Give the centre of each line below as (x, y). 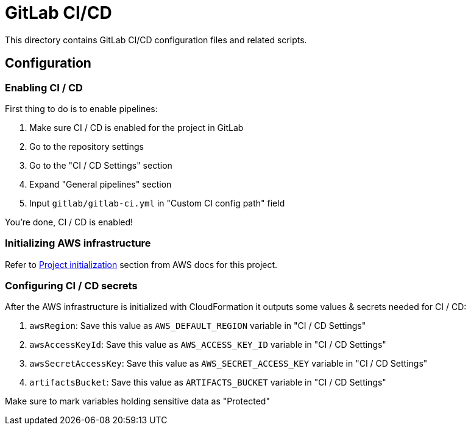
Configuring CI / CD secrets (71, 286)
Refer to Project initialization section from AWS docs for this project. (141, 264)
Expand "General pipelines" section (101, 184)
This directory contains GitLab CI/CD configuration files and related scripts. (156, 40)
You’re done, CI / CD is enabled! (69, 222)
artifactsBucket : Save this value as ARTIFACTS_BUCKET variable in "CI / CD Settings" (208, 382)
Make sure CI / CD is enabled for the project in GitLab (136, 127)
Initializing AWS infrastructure (78, 243)
